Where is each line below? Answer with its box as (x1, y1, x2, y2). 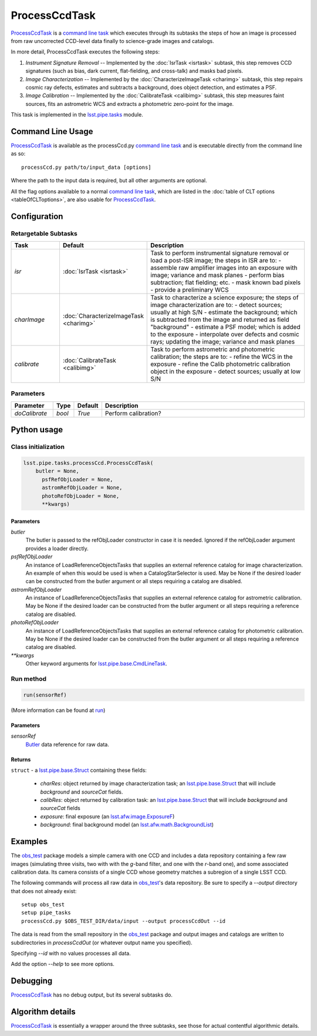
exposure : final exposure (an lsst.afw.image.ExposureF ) (40, 812, 175, 820)
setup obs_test (21, 901, 65, 908)
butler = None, (35, 468, 79, 475)
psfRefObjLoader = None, (42, 476, 114, 482)
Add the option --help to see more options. (11, 961, 114, 968)
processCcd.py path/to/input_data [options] (21, 164, 152, 171)
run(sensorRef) (23, 691, 67, 698)
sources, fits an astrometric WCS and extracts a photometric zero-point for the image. (25, 100, 234, 107)
